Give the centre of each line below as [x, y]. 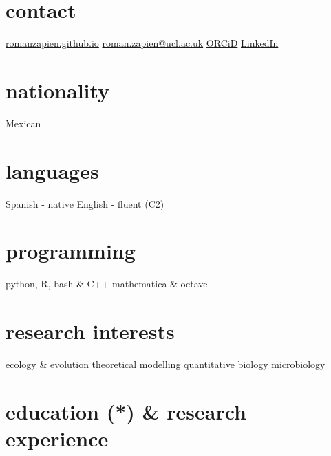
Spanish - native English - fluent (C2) [85, 203]
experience [57, 438]
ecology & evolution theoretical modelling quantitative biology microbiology [165, 364]
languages [52, 170]
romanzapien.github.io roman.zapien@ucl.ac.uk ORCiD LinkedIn [142, 43]
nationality [58, 90]
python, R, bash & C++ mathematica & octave [107, 284]
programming [71, 251]
